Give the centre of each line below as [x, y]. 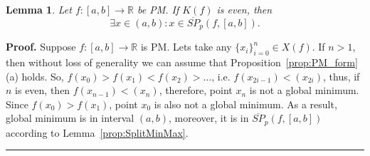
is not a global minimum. [304, 90]
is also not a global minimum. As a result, [245, 104]
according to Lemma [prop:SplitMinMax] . [97, 132]
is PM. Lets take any [186, 47]
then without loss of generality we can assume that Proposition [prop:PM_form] [182, 62]
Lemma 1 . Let [39, 9]
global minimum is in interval [70, 118]
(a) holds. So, [35, 76]
